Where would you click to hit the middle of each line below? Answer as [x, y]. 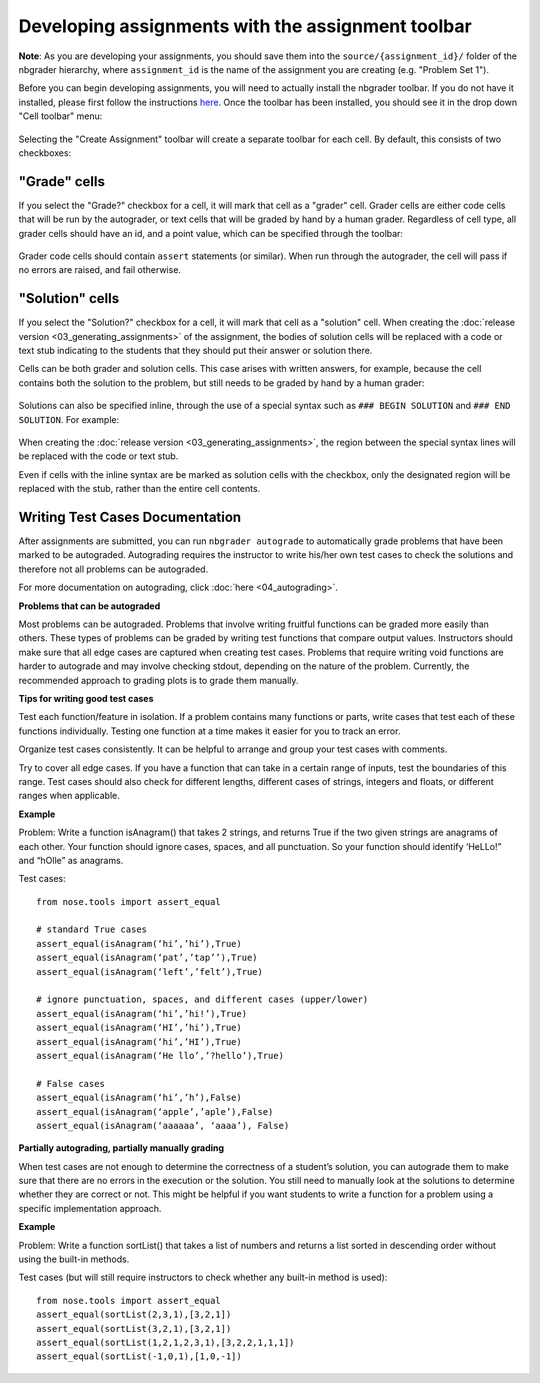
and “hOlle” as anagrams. [71, 860]
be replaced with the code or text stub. [98, 456]
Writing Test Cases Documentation [130, 516]
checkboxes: [45, 152]
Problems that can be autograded [89, 606]
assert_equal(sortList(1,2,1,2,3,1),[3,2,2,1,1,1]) [165, 1342]
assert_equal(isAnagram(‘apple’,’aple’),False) [155, 1111]
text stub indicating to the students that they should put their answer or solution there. [195, 351]
